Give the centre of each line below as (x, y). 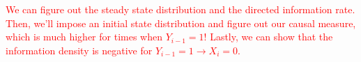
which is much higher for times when (84, 37)
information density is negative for (79, 50)
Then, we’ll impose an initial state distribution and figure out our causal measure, (181, 23)
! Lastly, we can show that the (268, 37)
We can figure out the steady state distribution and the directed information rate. (180, 9)
